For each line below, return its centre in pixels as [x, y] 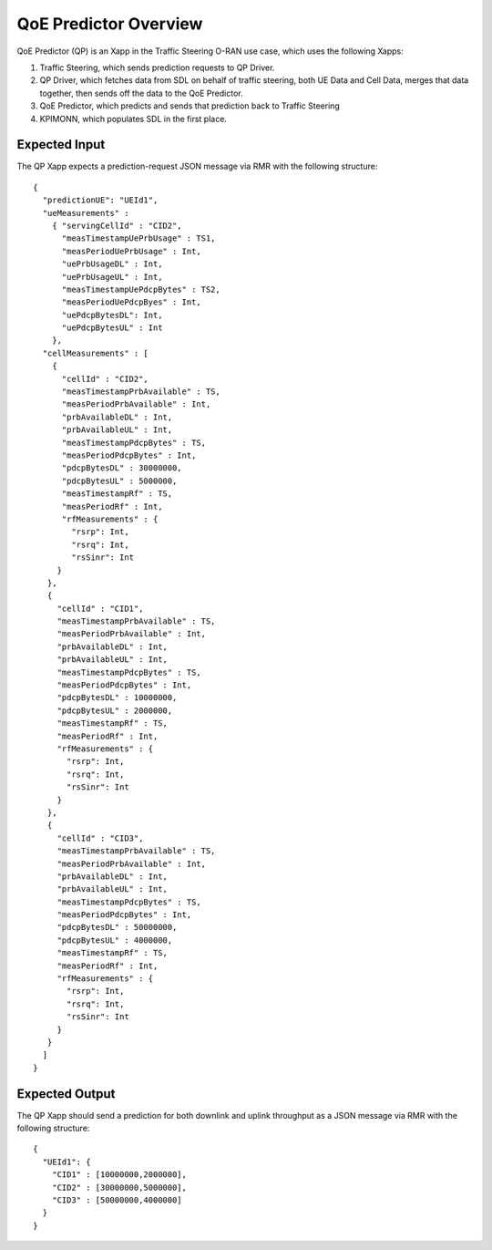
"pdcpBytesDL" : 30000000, [122, 468]
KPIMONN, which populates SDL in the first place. [133, 119]
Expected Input [61, 145]
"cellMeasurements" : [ [96, 353]
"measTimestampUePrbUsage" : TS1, [138, 238]
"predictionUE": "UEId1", [100, 200]
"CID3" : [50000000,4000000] [117, 1200]
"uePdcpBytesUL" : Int [112, 328]
